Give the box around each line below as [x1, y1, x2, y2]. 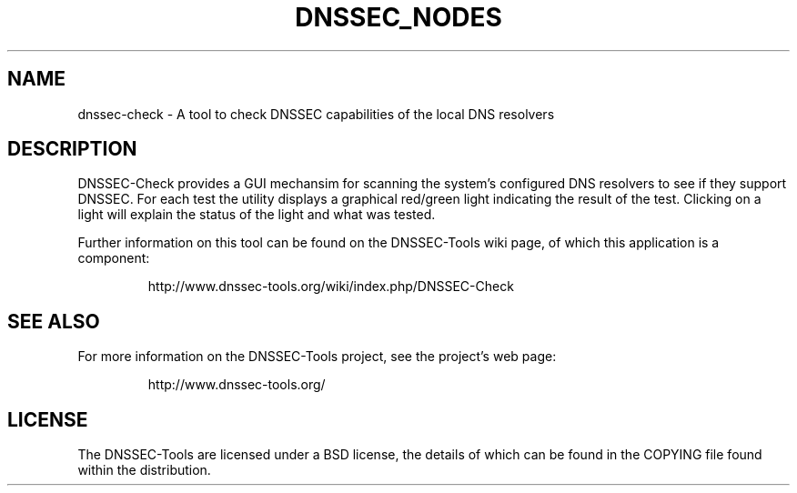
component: [77, 250, 150, 267]
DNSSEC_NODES [295, 2, 502, 33]
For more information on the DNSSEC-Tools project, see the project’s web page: [77, 348, 557, 365]
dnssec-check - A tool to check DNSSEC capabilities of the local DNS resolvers [77, 106, 555, 122]
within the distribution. [77, 462, 211, 478]
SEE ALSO [7, 309, 100, 333]
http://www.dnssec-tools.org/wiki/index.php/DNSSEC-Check [147, 278, 514, 295]
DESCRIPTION [7, 137, 137, 161]
